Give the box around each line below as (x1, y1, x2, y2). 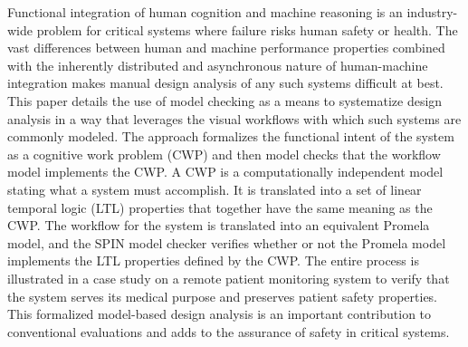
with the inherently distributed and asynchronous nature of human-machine (7, 55, 428, 74)
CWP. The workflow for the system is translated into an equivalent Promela (7, 216, 430, 235)
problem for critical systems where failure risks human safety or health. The (36, 20, 458, 39)
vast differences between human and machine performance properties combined (7, 38, 445, 57)
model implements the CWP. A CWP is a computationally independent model (7, 162, 444, 181)
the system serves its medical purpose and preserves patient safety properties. (7, 286, 438, 305)
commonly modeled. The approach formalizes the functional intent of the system (7, 127, 454, 146)
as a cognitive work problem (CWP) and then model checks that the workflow (7, 144, 441, 163)
